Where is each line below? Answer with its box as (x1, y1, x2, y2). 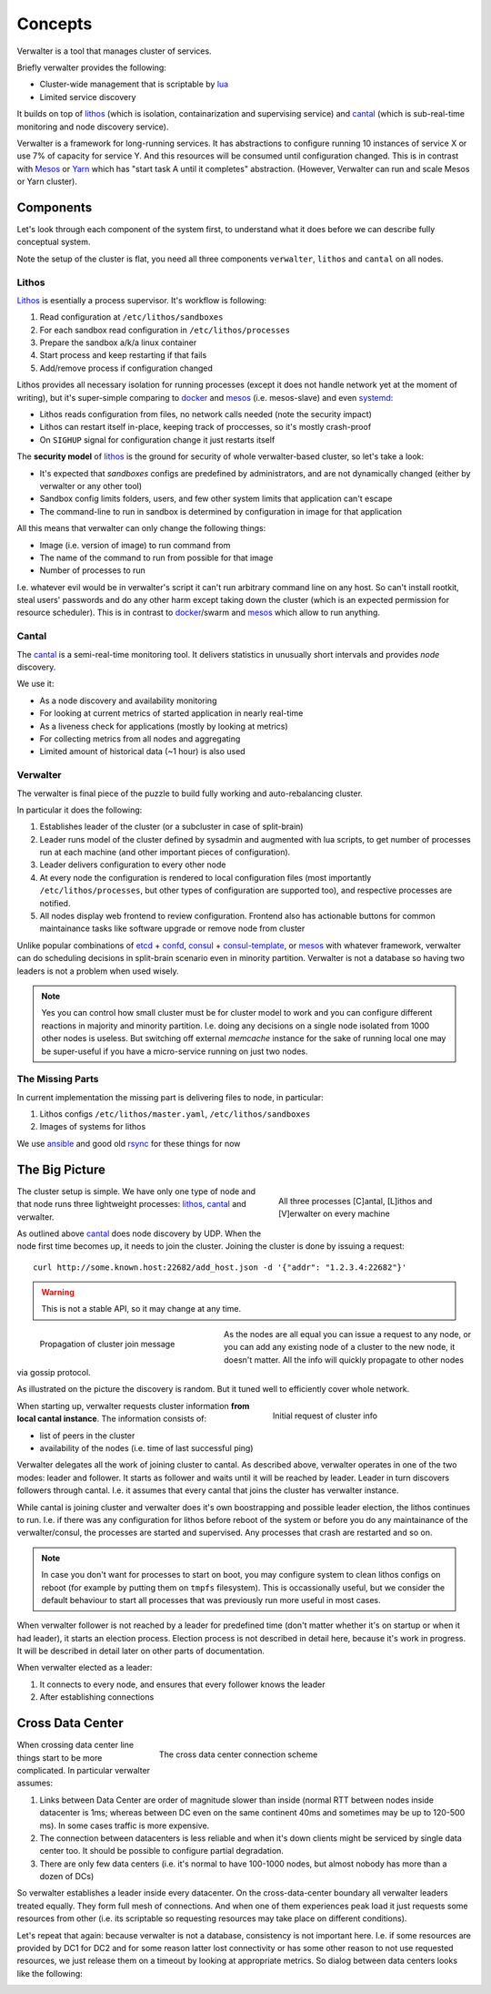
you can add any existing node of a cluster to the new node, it (224, 1342, 456, 1353)
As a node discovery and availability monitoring (39, 695, 217, 706)
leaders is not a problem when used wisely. (16, 966, 179, 977)
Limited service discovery (39, 91, 136, 102)
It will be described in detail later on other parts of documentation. (16, 1645, 266, 1657)
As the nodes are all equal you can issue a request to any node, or (224, 1328, 472, 1339)
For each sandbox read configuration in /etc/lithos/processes (39, 324, 291, 335)
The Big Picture (16, 1161, 106, 1177)
